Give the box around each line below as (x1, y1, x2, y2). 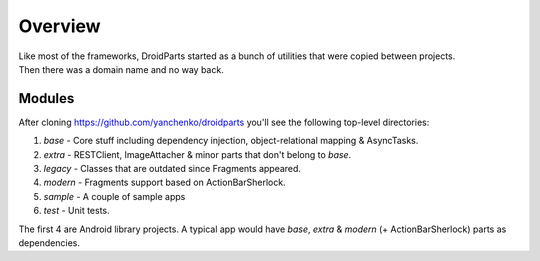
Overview (18, 15, 101, 37)
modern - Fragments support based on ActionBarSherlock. (43, 176, 286, 189)
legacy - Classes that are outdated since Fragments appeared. (43, 163, 302, 175)
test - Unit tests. (43, 205, 110, 217)
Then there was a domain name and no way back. (18, 63, 224, 75)
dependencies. (18, 236, 80, 249)
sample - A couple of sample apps (43, 190, 186, 202)
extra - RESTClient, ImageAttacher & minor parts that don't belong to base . (43, 148, 352, 160)
